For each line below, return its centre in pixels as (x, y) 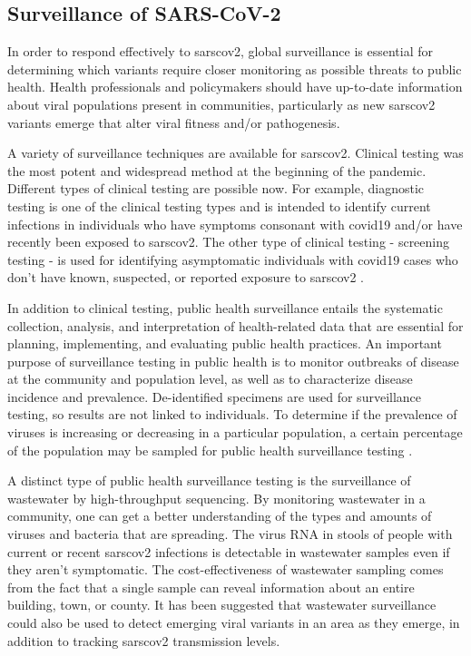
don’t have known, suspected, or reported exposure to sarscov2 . (186, 277)
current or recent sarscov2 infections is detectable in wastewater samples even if (229, 551)
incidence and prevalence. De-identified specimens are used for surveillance (215, 396)
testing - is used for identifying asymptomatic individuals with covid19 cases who (233, 259)
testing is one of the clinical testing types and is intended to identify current (219, 206)
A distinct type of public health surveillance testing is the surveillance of (209, 480)
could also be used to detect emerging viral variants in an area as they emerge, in (234, 623)
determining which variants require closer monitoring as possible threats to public (235, 69)
